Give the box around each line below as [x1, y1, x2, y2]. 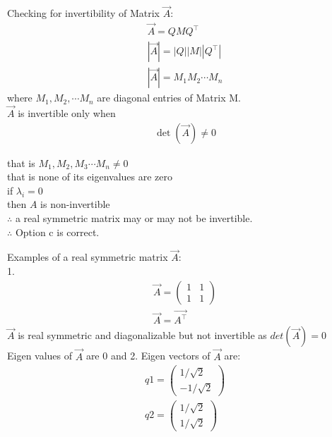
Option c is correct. [15, 224, 100, 239]
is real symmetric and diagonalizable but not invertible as [18, 328, 267, 343]
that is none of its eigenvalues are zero [7, 169, 172, 184]
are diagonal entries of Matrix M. [97, 90, 241, 105]
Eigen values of [7, 348, 73, 363]
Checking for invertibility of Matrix [7, 6, 160, 20]
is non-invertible [40, 197, 110, 211]
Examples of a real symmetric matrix [7, 250, 168, 264]
